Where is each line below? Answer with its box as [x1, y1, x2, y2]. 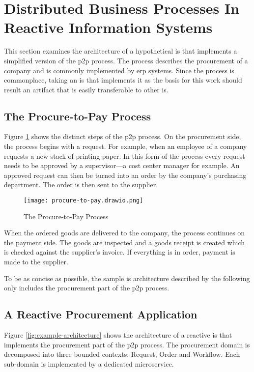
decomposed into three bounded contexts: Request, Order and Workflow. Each [4, 349, 240, 359]
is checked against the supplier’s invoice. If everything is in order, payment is [4, 247, 235, 257]
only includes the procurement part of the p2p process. [4, 283, 169, 293]
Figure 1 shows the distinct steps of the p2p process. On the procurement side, [4, 131, 241, 142]
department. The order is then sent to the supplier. [4, 179, 158, 190]
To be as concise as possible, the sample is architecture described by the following [4, 273, 250, 283]
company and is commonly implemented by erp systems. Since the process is [4, 65, 234, 75]
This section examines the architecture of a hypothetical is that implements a [4, 46, 237, 56]
